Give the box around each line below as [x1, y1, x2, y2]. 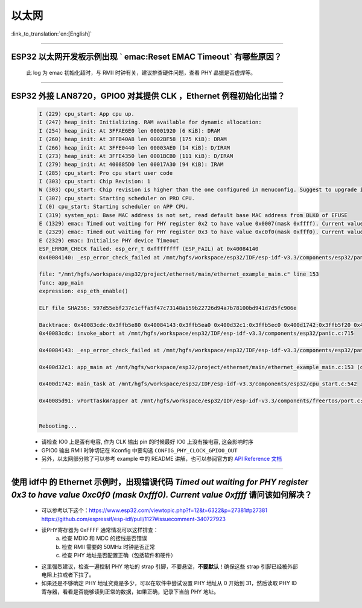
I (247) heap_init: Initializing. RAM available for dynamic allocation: [39, 119, 262, 126]
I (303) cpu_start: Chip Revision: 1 [39, 178, 151, 185]
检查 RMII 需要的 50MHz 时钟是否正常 [62, 543, 155, 550]
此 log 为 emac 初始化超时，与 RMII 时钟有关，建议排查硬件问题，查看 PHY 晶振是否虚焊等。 [26, 69, 256, 76]
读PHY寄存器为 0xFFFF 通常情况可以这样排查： [41, 526, 159, 533]
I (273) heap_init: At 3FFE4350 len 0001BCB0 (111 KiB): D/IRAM [39, 153, 233, 159]
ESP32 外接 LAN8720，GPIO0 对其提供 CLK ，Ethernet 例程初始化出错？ [11, 90, 285, 101]
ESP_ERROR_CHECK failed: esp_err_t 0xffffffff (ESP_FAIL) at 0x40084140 [39, 245, 259, 253]
